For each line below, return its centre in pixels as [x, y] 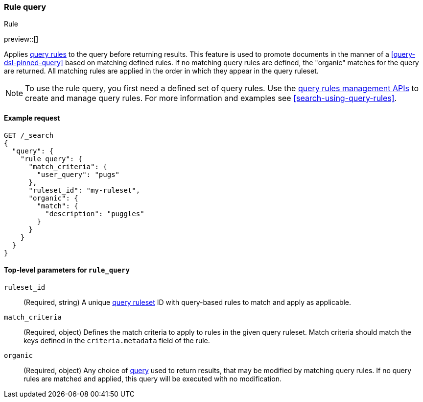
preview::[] [21, 39]
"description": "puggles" [95, 214]
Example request [32, 118]
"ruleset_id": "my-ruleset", [84, 190]
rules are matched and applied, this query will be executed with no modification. [153, 378]
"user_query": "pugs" [78, 174]
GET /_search [29, 135]
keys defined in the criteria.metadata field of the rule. [117, 340]
